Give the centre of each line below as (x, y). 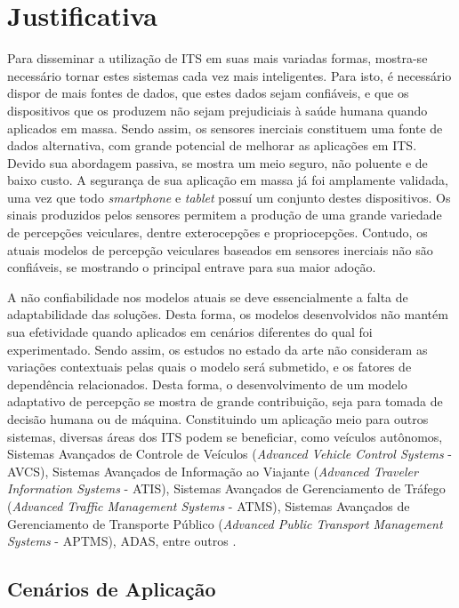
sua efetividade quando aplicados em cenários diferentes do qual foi (190, 332)
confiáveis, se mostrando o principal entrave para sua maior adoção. (192, 267)
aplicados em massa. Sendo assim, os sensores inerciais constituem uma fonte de (225, 128)
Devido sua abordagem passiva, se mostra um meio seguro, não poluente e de (217, 162)
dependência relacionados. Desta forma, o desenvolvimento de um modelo (207, 384)
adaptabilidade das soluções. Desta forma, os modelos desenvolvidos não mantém (228, 314)
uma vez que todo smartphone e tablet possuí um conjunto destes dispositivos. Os (229, 197)
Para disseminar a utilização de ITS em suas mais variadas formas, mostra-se (217, 58)
